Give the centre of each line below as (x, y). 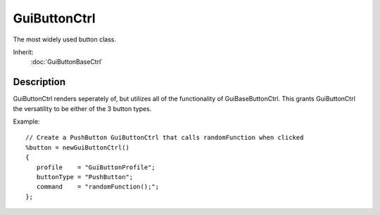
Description (39, 82)
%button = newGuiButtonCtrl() (78, 147)
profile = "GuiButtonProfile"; (96, 167)
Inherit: (23, 52)
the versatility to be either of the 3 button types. (82, 108)
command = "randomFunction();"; (98, 187)
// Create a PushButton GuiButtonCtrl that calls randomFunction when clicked (165, 138)
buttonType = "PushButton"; (85, 177)
